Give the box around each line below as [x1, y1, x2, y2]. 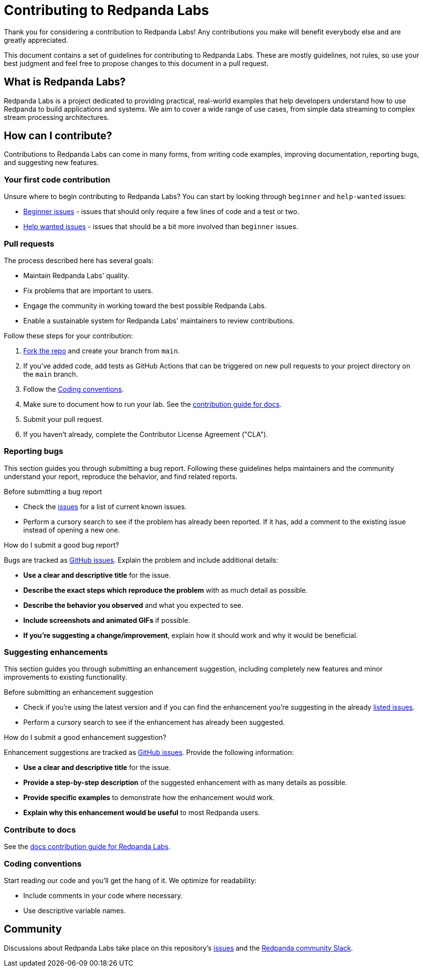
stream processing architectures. [4, 113, 110, 121]
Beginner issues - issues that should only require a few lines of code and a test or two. [23, 207, 299, 216]
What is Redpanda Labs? [4, 76, 126, 88]
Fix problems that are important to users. [23, 286, 153, 295]
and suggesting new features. [4, 158, 99, 167]
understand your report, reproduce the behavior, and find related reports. [4, 472, 237, 481]
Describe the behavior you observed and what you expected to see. [23, 601, 244, 609]
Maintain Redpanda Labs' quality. [23, 271, 129, 280]
